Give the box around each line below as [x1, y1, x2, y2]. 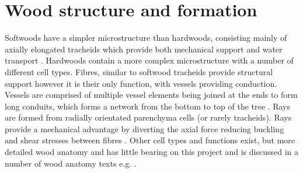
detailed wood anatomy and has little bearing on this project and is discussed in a [5, 146, 299, 158]
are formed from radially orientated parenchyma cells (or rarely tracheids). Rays [5, 111, 292, 123]
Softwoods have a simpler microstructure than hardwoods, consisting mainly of [5, 31, 287, 44]
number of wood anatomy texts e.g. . [5, 157, 137, 169]
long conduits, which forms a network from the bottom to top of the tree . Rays [5, 100, 291, 112]
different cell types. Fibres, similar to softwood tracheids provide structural [5, 65, 273, 77]
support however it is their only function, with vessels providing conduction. [5, 77, 277, 89]
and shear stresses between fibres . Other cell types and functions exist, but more [5, 134, 295, 146]
